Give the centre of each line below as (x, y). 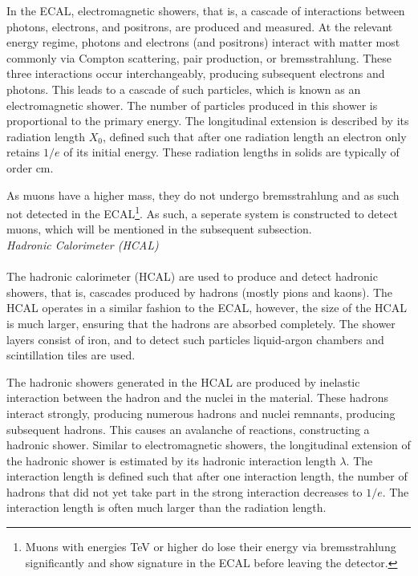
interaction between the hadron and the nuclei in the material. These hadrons (197, 398)
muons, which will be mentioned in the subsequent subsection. (159, 229)
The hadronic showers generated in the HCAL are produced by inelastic (183, 381)
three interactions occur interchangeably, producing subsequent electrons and (196, 73)
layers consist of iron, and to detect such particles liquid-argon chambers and (195, 339)
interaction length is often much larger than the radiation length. (166, 507)
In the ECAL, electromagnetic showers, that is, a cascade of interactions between (206, 10)
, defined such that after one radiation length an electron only (255, 136)
